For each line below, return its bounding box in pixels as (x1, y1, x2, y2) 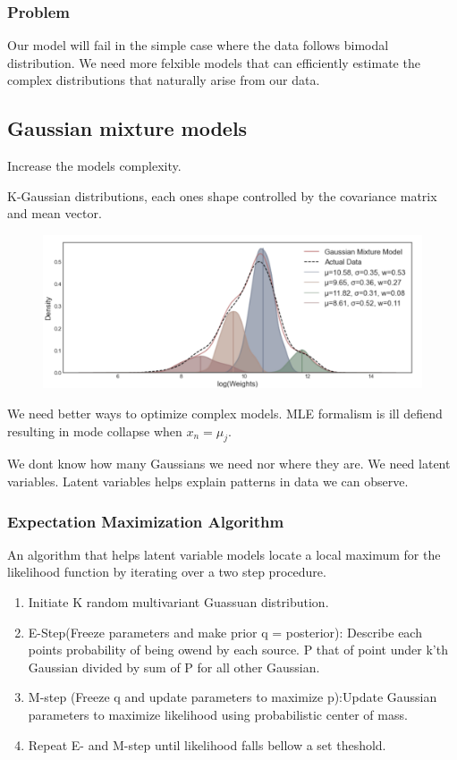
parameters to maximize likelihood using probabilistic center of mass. (28, 705, 408, 723)
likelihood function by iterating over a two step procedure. (7, 562, 326, 581)
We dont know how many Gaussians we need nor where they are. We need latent (7, 454, 451, 473)
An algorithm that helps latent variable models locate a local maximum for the (7, 545, 441, 563)
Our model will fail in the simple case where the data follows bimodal (7, 36, 389, 55)
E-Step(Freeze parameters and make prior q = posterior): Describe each (28, 622, 422, 641)
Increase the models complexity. (7, 156, 182, 175)
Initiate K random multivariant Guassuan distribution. (28, 592, 329, 611)
